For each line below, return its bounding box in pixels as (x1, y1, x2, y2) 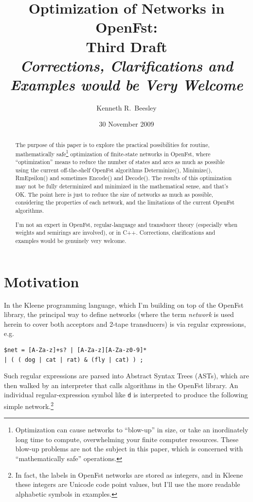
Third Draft (86, 36, 167, 56)
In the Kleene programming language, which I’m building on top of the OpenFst (4, 299, 244, 310)
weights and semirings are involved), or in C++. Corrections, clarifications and (15, 228, 216, 237)
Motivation (4, 271, 79, 291)
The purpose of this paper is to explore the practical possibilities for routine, (15, 140, 210, 149)
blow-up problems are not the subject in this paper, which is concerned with (15, 444, 243, 454)
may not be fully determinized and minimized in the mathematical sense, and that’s (15, 182, 229, 190)
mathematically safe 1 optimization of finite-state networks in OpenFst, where (15, 148, 211, 158)
